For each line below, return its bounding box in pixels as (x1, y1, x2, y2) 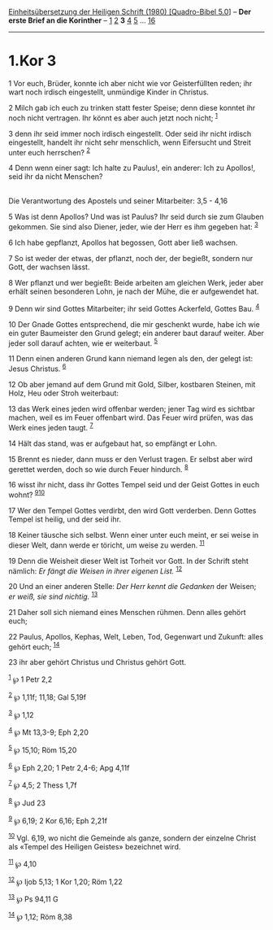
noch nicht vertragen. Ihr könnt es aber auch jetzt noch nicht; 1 (8, 111, 218, 123)
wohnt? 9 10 (8, 488, 45, 500)
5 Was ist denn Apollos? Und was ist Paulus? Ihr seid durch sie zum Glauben (8, 212, 264, 222)
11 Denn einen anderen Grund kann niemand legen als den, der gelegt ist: (8, 354, 253, 364)
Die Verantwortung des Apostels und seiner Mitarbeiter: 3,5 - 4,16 (8, 196, 228, 206)
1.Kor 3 (8, 52, 57, 70)
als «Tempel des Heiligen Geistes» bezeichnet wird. (8, 842, 181, 852)
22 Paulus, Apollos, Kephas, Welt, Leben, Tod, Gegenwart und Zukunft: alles (8, 631, 264, 641)
